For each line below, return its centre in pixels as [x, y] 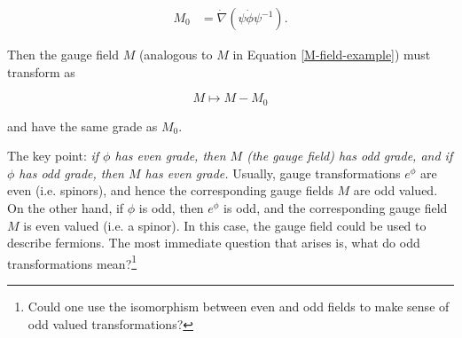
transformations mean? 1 [72, 262]
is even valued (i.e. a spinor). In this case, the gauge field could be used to [225, 225]
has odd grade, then [71, 173]
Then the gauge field [63, 55]
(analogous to [176, 55]
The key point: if [53, 156]
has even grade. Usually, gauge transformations [273, 173]
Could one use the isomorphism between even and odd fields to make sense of [239, 307]
